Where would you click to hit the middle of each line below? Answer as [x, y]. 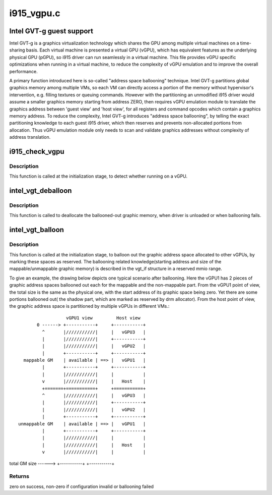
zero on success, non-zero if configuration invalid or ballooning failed [81, 486]
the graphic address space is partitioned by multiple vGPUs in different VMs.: [89, 306]
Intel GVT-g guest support [51, 31]
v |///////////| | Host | [94, 381]
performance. [23, 71]
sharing [17, 50]
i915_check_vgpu [37, 151]
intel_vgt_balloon [37, 230]
